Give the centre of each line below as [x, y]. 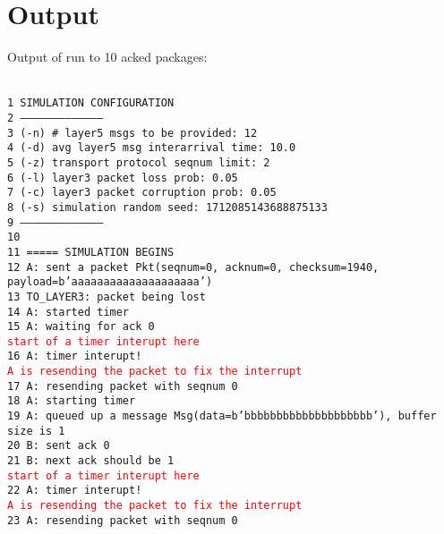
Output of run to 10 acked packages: [107, 57]
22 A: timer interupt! [75, 491]
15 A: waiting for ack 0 [81, 327]
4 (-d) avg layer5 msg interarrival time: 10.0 [152, 148]
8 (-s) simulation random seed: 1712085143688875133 [167, 207]
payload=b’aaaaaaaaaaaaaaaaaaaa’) [110, 282]
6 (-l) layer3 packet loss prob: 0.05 [123, 178]
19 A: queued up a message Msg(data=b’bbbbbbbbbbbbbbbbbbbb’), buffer [222, 416]
